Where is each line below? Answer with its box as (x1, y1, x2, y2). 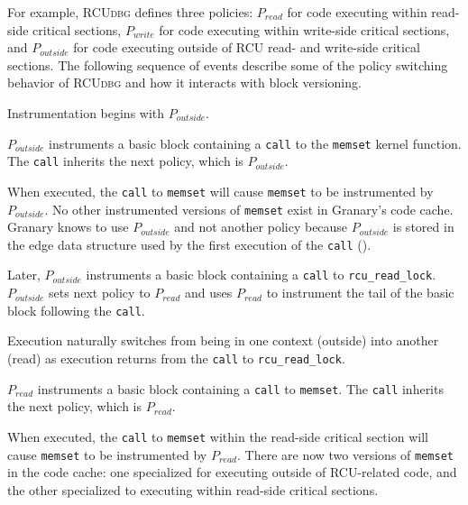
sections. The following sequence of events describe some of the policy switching (7, 55, 448, 74)
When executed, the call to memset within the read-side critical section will (7, 427, 428, 445)
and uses (184, 283, 233, 302)
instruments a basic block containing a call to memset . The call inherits (37, 379, 444, 398)
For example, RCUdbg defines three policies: (7, 3, 253, 21)
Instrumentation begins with (7, 103, 165, 122)
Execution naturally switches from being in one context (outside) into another (7, 331, 439, 350)
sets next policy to (49, 283, 151, 302)
